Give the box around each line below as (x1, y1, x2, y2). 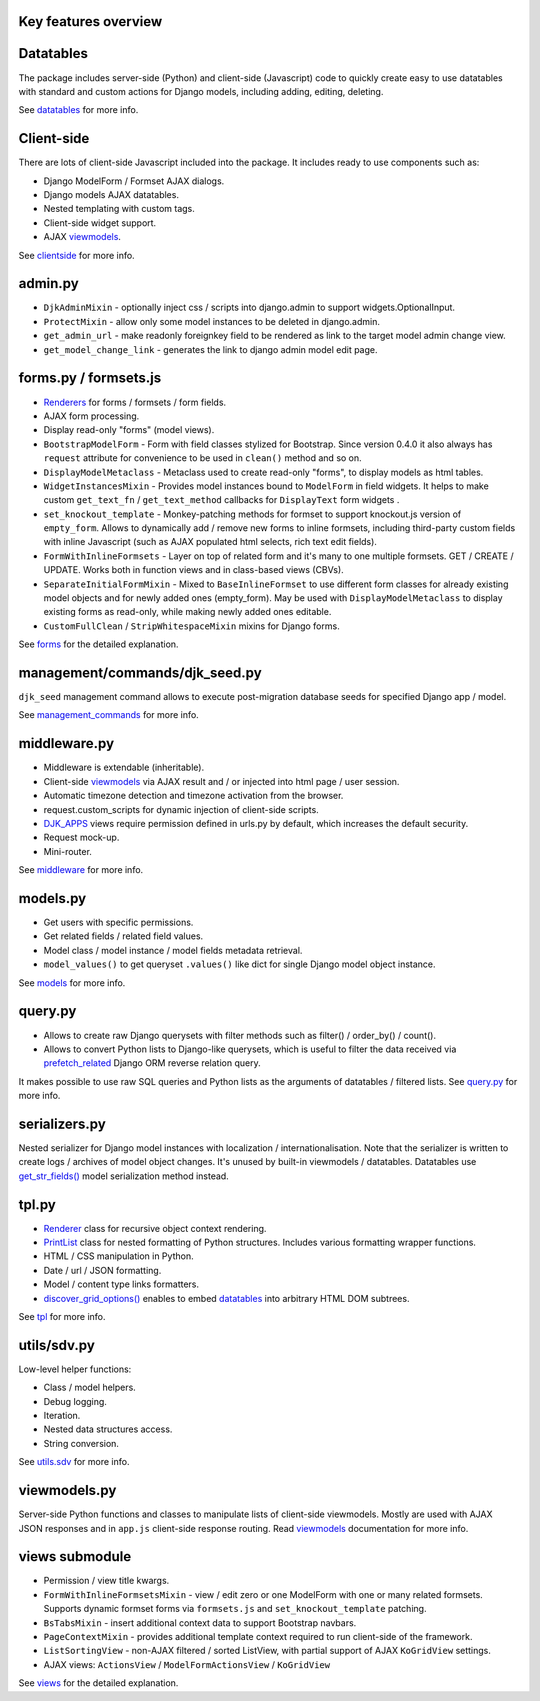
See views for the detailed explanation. (18, 1677, 179, 1689)
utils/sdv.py (18, 1336, 95, 1354)
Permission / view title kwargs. (43, 1575, 170, 1587)
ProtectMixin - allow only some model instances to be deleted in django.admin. (43, 315, 380, 327)
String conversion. (43, 1437, 120, 1449)
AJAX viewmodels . (43, 231, 122, 243)
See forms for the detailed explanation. (18, 638, 179, 650)
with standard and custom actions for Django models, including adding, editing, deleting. (18, 85, 384, 97)
